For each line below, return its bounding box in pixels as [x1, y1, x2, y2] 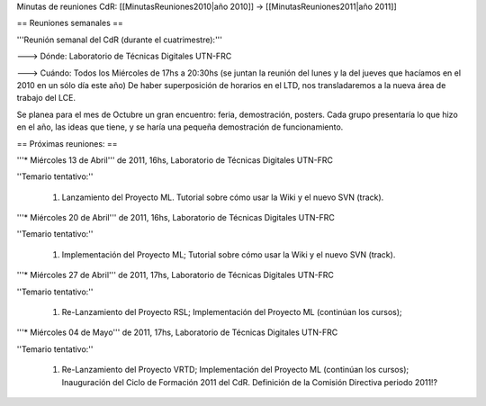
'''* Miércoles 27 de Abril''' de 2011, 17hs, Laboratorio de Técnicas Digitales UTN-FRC [16, 270, 335, 281]
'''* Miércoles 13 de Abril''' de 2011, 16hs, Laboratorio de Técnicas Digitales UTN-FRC [16, 154, 333, 166]
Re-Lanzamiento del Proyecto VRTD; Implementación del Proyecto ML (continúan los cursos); [61, 365, 409, 375]
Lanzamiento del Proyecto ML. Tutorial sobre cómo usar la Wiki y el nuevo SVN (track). [61, 192, 384, 203]
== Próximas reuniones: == [16, 138, 118, 149]
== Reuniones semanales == [16, 18, 123, 29]
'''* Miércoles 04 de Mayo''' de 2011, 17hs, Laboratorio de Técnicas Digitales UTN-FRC [16, 327, 338, 338]
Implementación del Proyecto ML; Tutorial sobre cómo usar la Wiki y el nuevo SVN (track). [61, 248, 396, 260]
